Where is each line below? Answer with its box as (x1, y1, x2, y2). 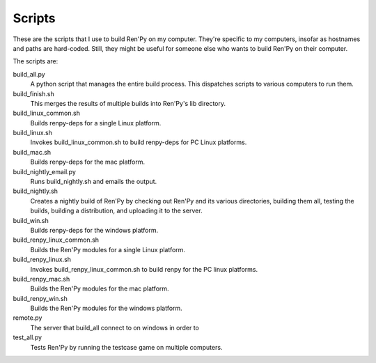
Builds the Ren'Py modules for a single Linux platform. (30, 245, 186, 254)
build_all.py (13, 70, 45, 78)
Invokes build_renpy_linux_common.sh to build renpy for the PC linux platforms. (30, 265, 258, 273)
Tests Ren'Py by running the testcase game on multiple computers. (30, 343, 223, 351)
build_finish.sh (13, 89, 55, 98)
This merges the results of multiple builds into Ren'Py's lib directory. (30, 99, 226, 107)
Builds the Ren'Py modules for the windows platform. (30, 304, 182, 313)
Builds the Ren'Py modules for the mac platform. (30, 284, 170, 293)
